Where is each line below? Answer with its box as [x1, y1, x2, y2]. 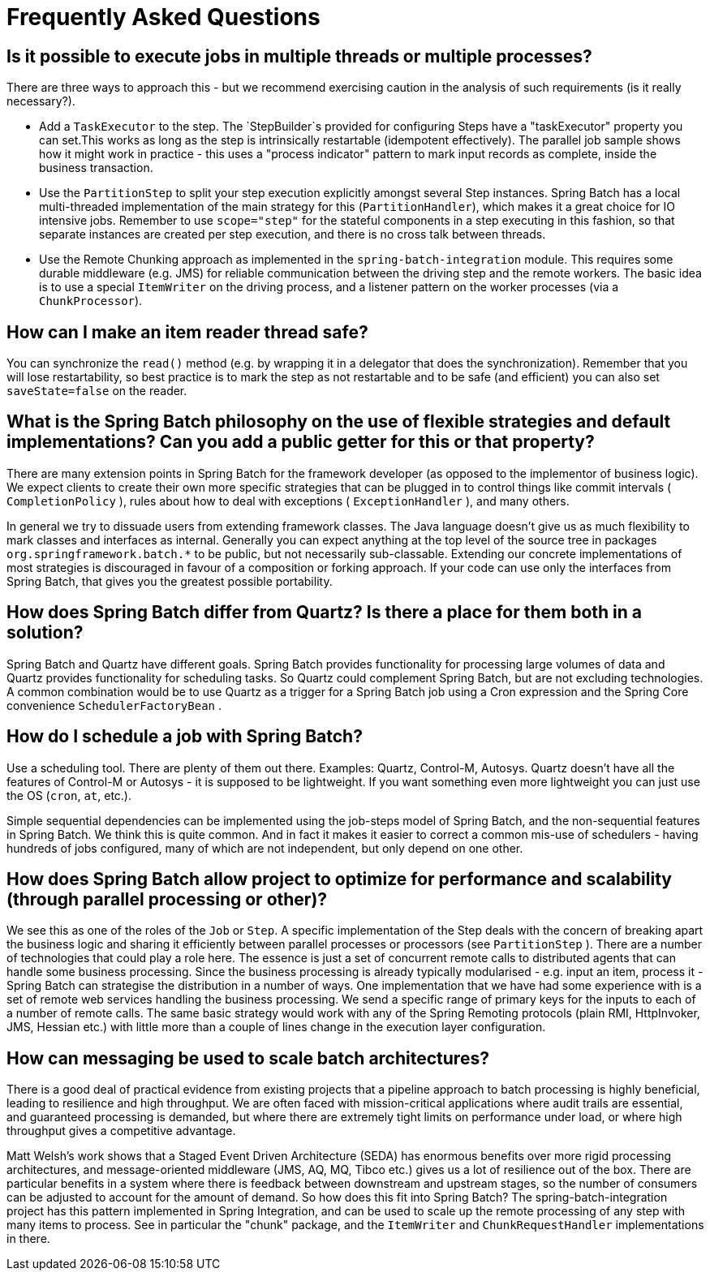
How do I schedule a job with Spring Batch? [6, 726, 363, 747]
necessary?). [6, 94, 75, 109]
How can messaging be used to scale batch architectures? [6, 1047, 489, 1068]
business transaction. [39, 161, 153, 175]
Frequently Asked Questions [6, 3, 321, 31]
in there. [6, 1232, 50, 1246]
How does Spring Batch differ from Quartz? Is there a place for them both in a [6, 602, 643, 623]
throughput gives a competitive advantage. [6, 1124, 236, 1138]
